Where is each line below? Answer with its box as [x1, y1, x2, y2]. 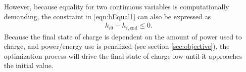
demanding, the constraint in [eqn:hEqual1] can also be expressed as [4, 11, 211, 21]
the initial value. [4, 60, 53, 71]
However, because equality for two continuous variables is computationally [4, 1, 229, 11]
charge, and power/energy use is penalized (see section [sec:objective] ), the [4, 41, 230, 51]
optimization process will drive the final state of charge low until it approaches [4, 50, 243, 61]
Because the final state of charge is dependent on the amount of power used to [4, 31, 242, 41]
